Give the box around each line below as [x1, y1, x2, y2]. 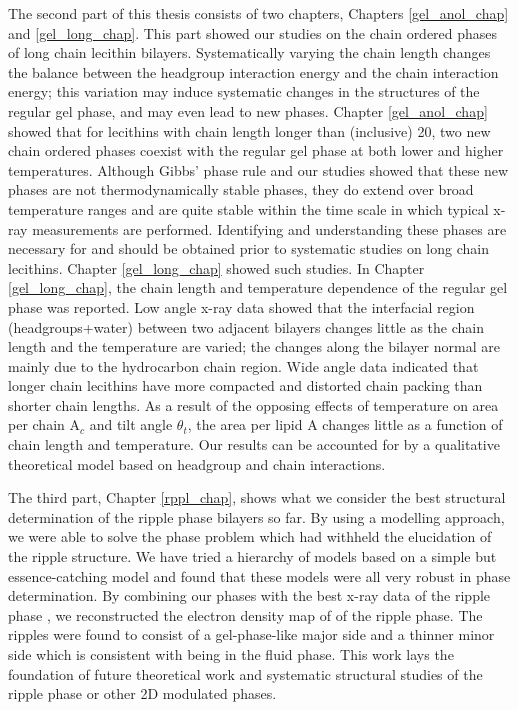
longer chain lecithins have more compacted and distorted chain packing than [8, 375, 483, 396]
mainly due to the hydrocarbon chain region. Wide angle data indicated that [8, 355, 479, 376]
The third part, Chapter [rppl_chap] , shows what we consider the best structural [8, 487, 506, 508]
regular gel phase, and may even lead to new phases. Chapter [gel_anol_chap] [8, 100, 488, 121]
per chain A [8, 414, 80, 435]
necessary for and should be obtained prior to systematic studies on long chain [8, 238, 489, 259]
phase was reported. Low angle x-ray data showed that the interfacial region [8, 296, 475, 317]
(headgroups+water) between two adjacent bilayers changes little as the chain [8, 316, 484, 337]
